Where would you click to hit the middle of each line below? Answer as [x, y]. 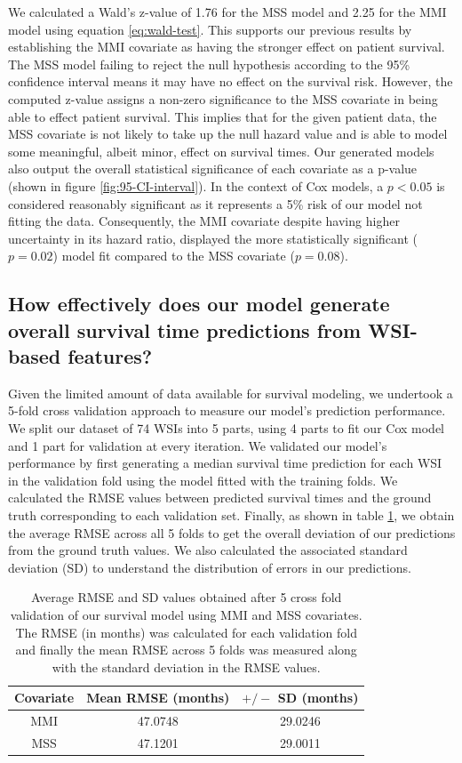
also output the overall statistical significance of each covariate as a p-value [213, 169]
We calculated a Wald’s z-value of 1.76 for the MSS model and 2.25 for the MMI [227, 12]
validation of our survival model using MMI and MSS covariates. [186, 615]
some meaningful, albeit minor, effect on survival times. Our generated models [221, 151]
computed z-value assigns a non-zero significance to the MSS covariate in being [223, 98]
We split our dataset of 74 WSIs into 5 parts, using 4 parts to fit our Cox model [227, 428]
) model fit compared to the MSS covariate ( [174, 256]
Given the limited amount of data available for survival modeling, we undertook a [231, 393]
